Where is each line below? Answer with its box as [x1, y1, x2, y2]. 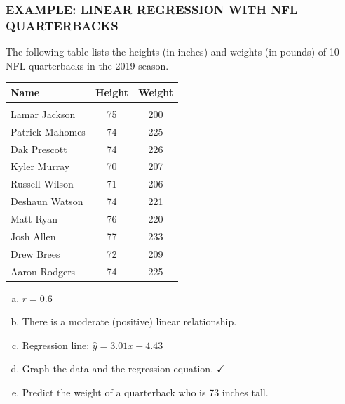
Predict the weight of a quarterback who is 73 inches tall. [22, 384, 269, 399]
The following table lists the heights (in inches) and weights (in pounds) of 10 [6, 44, 339, 59]
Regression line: [22, 337, 90, 352]
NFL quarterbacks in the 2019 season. [6, 58, 169, 72]
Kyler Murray [11, 159, 70, 174]
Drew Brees [11, 246, 60, 261]
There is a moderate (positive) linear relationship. [22, 314, 237, 329]
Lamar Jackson [11, 106, 76, 121]
